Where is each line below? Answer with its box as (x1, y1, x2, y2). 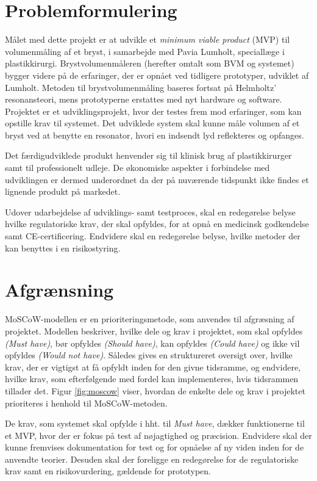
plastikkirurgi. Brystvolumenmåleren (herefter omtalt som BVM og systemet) (5, 57, 294, 70)
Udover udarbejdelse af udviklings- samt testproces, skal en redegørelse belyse (5, 205, 296, 218)
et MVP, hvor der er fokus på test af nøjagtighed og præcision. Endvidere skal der (5, 429, 312, 441)
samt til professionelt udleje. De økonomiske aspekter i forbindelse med (5, 161, 270, 174)
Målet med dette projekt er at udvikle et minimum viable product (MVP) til (5, 33, 290, 46)
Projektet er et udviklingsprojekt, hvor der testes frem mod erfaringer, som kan (5, 104, 302, 117)
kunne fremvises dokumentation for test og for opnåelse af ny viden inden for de (5, 441, 304, 454)
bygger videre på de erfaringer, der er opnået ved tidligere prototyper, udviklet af (5, 68, 309, 81)
